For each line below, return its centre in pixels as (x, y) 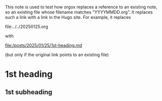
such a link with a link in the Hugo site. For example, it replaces (68, 17)
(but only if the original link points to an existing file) (57, 55)
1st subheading (29, 92)
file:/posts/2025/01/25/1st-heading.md (44, 45)
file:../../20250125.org (27, 27)
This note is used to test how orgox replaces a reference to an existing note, (81, 7)
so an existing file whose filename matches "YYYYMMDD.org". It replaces (79, 12)
